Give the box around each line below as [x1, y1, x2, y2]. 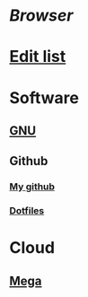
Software [9, 87, 79, 108]
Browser [9, 5, 74, 26]
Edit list [9, 47, 66, 67]
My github [9, 180, 56, 193]
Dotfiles [9, 205, 45, 217]
